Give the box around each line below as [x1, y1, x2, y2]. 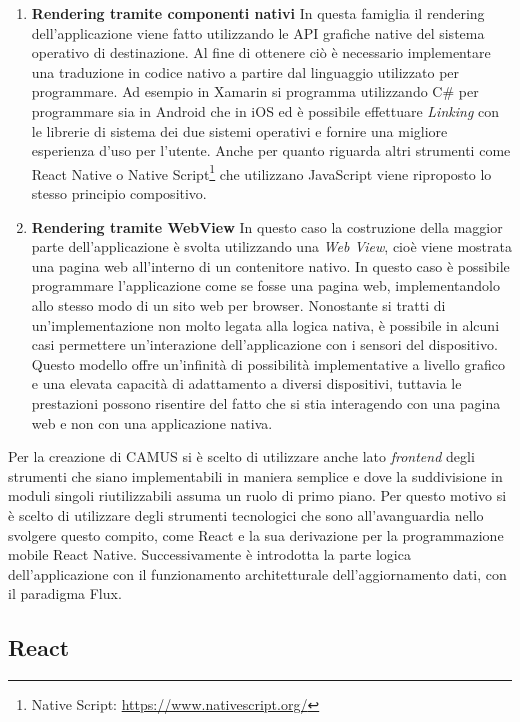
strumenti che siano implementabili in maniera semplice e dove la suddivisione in [8, 465, 503, 486]
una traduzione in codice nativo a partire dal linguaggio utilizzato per [31, 61, 460, 82]
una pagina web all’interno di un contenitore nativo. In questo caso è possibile [31, 255, 510, 276]
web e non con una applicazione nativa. [31, 412, 273, 433]
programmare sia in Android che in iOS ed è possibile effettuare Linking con [31, 100, 499, 121]
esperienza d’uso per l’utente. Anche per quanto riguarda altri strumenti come [31, 140, 511, 161]
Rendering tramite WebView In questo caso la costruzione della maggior [31, 216, 503, 237]
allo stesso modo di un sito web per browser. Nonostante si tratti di [31, 294, 446, 315]
